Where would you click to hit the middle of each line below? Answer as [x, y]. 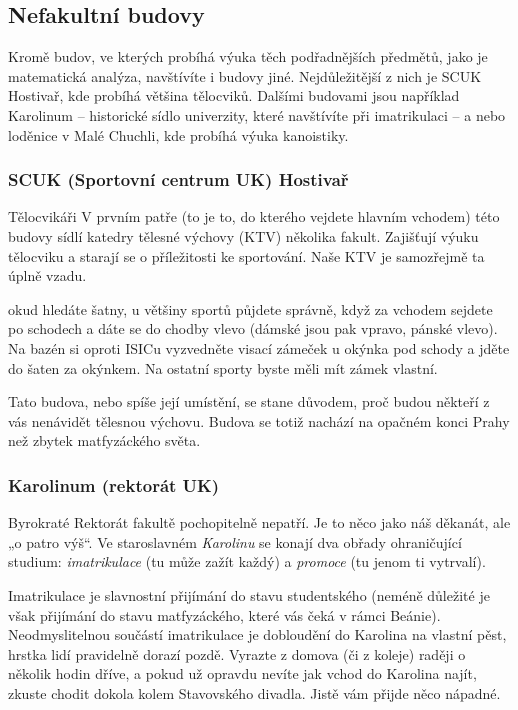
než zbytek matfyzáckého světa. [104, 440]
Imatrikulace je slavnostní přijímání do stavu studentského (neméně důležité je [249, 594]
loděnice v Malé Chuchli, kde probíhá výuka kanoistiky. [178, 134]
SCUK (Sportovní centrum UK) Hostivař [178, 179]
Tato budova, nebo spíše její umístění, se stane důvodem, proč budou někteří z [249, 401]
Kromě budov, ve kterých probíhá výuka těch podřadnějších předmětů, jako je [248, 56]
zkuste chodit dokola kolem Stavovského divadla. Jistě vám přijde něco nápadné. [254, 692]
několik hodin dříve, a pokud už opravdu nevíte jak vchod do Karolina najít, [242, 673]
